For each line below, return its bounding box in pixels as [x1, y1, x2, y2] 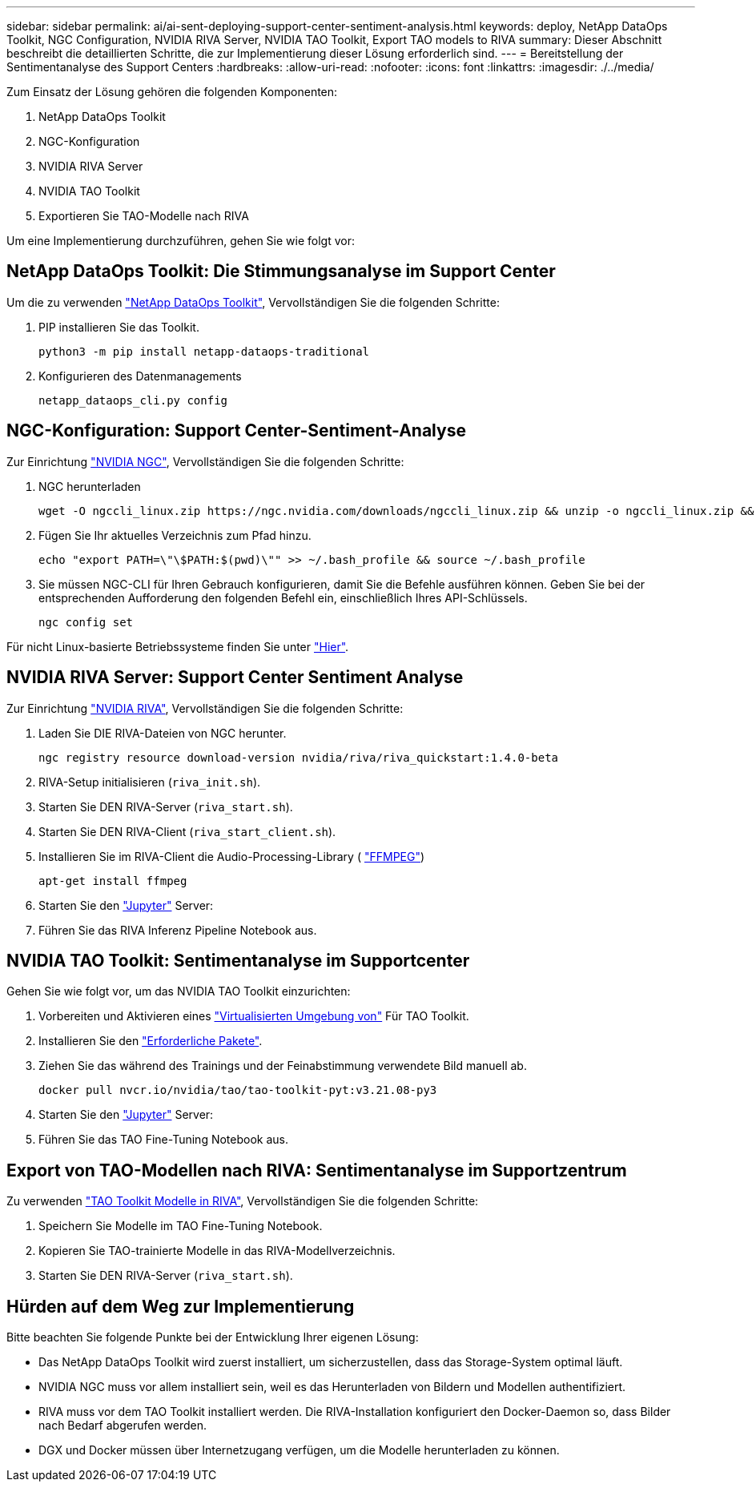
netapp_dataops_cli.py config [38, 393, 228, 407]
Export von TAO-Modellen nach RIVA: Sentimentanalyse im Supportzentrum [6, 1160, 627, 1180]
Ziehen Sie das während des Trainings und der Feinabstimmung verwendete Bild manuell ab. [38, 1059, 527, 1073]
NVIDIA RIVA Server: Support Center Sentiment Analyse [6, 667, 464, 688]
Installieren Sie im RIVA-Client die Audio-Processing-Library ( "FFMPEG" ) [38, 849, 425, 863]
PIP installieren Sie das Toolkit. [38, 320, 199, 334]
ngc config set [38, 615, 134, 629]
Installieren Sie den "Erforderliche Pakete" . [38, 1034, 263, 1048]
